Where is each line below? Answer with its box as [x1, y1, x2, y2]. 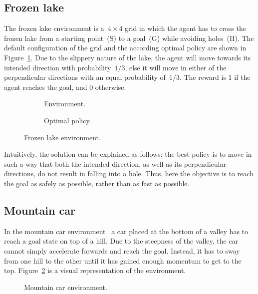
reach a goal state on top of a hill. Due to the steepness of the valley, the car [4, 236, 239, 246]
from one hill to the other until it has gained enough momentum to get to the [4, 255, 242, 266]
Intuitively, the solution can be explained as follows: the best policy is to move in [4, 149, 252, 159]
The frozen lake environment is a [4, 23, 104, 33]
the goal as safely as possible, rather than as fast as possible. [4, 178, 190, 188]
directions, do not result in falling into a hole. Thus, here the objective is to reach [4, 168, 254, 179]
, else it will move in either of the [125, 62, 227, 72]
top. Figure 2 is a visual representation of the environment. [4, 265, 186, 276]
